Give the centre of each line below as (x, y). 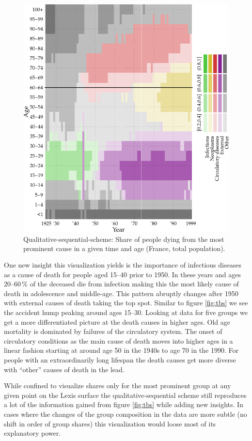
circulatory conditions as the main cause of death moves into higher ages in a (118, 340)
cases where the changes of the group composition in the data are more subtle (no (126, 414)
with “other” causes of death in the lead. (64, 369)
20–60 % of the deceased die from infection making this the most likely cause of (121, 284)
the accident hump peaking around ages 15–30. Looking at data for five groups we (126, 312)
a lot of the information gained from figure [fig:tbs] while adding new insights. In (124, 404)
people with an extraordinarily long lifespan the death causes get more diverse (120, 359)
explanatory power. (32, 433)
